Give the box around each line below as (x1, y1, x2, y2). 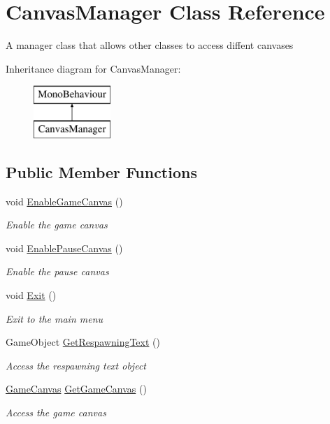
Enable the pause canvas (6, 264, 109, 279)
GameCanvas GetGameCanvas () (6, 381, 147, 396)
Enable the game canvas (6, 217, 108, 232)
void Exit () (6, 288, 57, 302)
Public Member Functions (6, 161, 197, 182)
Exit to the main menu (6, 311, 103, 326)
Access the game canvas (6, 405, 106, 420)
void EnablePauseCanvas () (6, 240, 123, 255)
